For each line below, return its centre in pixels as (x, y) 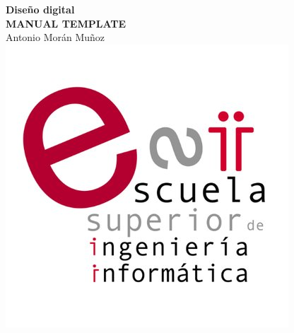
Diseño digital (40, 9)
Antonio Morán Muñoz (55, 37)
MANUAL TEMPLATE (66, 23)
